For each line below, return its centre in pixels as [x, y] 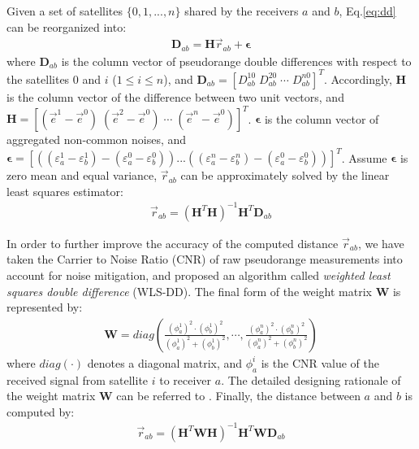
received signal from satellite [78, 379]
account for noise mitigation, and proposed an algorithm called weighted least [199, 275]
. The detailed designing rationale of [311, 379]
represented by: [45, 307]
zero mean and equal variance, [82, 175]
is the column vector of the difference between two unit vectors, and [175, 96]
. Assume [364, 157]
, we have [381, 243]
